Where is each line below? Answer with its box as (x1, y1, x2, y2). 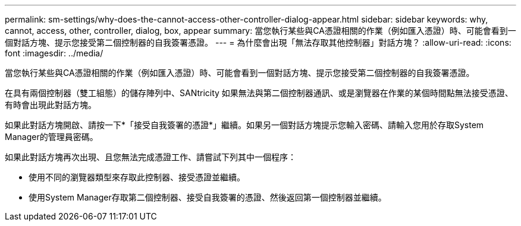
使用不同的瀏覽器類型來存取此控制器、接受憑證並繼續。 (29, 172, 245, 182)
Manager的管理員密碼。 (5, 132, 98, 142)
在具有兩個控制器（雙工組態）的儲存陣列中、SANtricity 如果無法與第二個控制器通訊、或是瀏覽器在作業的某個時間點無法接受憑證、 (5, 88, 513, 98)
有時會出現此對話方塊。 (5, 100, 96, 110)
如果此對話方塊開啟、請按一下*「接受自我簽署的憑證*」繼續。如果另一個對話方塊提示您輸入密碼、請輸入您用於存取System (5, 120, 484, 130)
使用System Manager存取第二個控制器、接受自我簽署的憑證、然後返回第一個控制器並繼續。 (29, 192, 387, 202)
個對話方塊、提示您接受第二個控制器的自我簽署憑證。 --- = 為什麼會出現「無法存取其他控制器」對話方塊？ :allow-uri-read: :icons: (5, 37, 511, 47)
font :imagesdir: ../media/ (5, 48, 103, 58)
